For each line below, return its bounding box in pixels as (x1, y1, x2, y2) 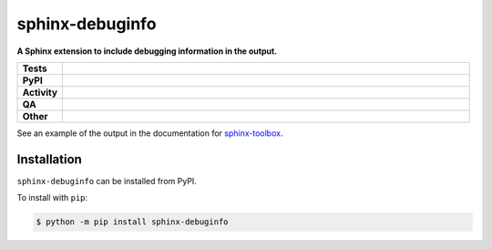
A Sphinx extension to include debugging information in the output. (16, 46, 278, 57)
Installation (16, 151, 82, 167)
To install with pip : (16, 192, 88, 203)
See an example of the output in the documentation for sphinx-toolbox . (16, 128, 283, 139)
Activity (22, 86, 58, 99)
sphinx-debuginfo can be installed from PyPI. (16, 175, 198, 186)
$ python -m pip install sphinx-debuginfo (36, 217, 229, 227)
